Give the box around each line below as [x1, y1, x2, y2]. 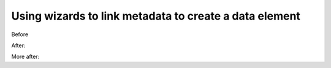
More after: [11, 53, 40, 61]
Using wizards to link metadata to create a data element [11, 9, 300, 23]
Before [11, 31, 29, 38]
